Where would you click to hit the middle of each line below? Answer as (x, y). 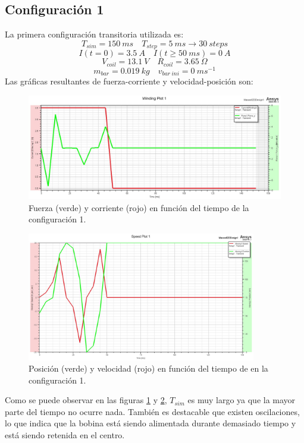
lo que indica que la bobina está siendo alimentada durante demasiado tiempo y (151, 423)
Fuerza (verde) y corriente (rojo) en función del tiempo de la (139, 207)
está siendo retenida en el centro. (65, 435)
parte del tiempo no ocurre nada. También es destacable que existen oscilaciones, (152, 411)
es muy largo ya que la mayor (242, 400)
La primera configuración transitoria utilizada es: (94, 34)
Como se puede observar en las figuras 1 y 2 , (86, 400)
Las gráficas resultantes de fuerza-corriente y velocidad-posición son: (129, 81)
